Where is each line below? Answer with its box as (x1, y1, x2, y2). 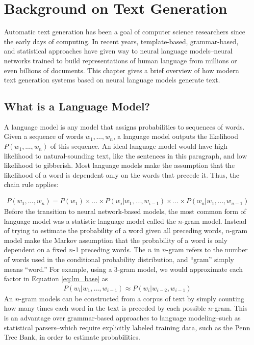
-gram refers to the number (166, 244, 248, 255)
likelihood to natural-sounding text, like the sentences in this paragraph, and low (4, 150, 247, 160)
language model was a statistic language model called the (4, 215, 176, 226)
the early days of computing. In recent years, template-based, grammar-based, (4, 36, 239, 46)
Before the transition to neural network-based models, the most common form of (4, 206, 246, 216)
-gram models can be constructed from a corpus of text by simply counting (19, 293, 245, 303)
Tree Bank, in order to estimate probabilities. (4, 332, 140, 342)
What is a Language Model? (4, 99, 150, 114)
